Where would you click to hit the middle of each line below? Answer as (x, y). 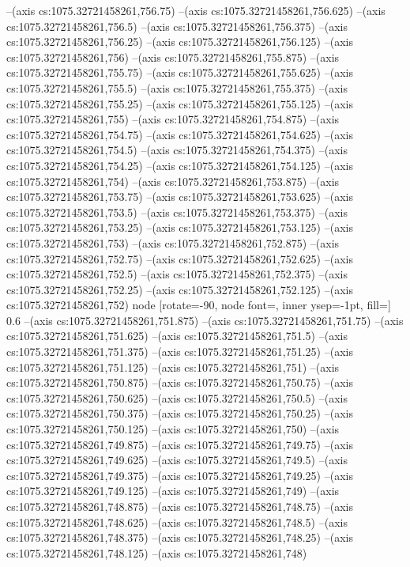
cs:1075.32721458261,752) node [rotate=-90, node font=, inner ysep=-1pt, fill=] (199, 305)
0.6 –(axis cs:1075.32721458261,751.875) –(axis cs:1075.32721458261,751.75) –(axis (205, 320)
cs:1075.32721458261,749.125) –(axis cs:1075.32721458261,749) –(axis (173, 491)
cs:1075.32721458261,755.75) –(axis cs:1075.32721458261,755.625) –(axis (180, 72)
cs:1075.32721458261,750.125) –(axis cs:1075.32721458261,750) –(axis (173, 429)
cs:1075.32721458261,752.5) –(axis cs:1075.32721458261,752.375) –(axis (177, 274)
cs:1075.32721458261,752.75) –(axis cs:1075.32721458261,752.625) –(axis (180, 258)
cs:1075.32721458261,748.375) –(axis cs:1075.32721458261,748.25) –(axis (180, 537)
